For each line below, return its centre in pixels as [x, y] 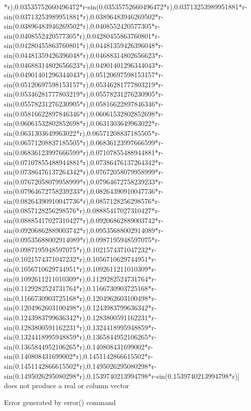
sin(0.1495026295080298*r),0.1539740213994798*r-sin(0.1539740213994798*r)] [122, 376]
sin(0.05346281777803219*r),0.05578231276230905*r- [84, 94]
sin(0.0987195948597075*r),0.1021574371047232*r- [80, 249]
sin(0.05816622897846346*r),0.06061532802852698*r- [84, 113]
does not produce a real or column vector [67, 385]
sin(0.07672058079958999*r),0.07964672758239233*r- [84, 181]
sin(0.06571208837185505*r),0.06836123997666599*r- [84, 143]
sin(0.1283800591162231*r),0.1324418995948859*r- [80, 327]
